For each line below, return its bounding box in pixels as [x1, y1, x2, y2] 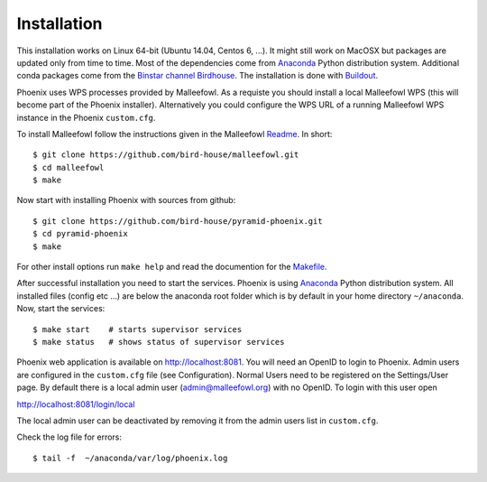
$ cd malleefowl [32, 162, 105, 172]
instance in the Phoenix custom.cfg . [16, 112, 156, 123]
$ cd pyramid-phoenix [32, 228, 128, 239]
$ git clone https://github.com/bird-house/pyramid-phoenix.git [32, 216, 324, 226]
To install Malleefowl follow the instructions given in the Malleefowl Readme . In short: [16, 128, 333, 139]
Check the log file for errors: [16, 431, 122, 442]
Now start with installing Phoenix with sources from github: [16, 195, 236, 206]
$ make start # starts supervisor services [32, 324, 243, 334]
